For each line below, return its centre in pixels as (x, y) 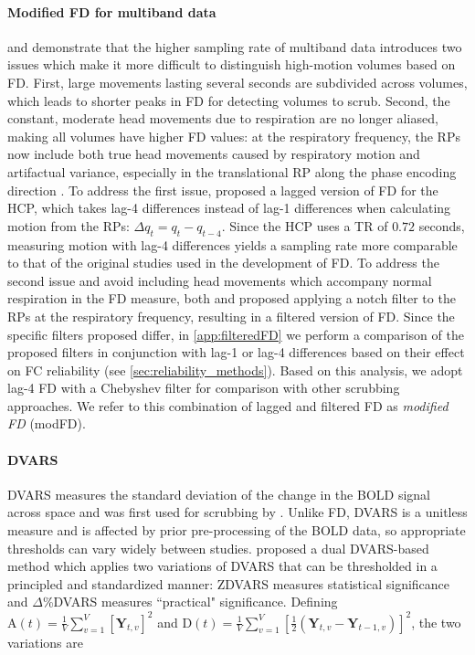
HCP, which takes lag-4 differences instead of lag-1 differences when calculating (229, 208)
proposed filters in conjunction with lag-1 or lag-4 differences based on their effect (236, 352)
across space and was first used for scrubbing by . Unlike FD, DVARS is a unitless (237, 512)
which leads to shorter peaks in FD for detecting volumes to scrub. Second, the (229, 100)
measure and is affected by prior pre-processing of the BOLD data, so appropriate (237, 530)
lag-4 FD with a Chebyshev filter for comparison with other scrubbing (204, 388)
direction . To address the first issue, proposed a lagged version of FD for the (223, 190)
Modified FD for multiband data (112, 11)
